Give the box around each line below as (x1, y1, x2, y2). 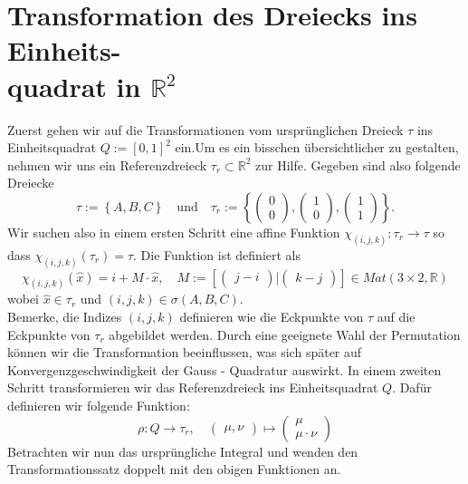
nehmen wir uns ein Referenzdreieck (7, 155, 207, 174)
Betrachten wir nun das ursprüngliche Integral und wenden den (7, 441, 358, 460)
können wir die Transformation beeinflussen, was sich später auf (7, 343, 362, 362)
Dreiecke (7, 173, 54, 192)
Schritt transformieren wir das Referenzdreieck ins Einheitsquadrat (7, 378, 378, 397)
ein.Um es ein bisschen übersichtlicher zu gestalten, (175, 138, 459, 157)
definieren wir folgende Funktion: (7, 396, 190, 415)
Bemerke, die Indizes (7, 307, 122, 326)
